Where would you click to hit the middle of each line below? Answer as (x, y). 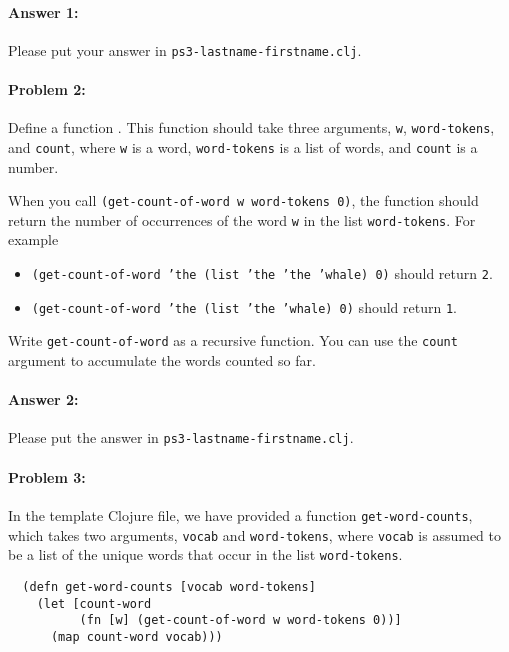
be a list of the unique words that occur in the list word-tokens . (205, 554)
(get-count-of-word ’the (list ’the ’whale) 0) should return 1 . (244, 306)
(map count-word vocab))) (136, 636)
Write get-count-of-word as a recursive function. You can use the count (233, 340)
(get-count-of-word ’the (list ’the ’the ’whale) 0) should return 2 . (262, 273)
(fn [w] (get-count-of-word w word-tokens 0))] (240, 620)
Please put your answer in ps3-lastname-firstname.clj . (185, 49)
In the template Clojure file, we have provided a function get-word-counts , (240, 514)
